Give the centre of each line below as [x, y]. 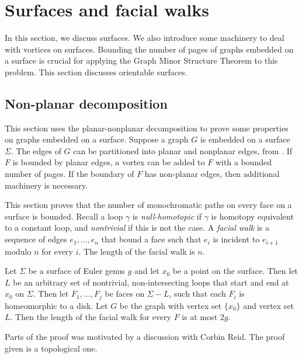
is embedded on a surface [245, 139]
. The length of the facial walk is [137, 251]
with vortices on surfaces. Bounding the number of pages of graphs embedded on [149, 49]
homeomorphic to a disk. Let [56, 305]
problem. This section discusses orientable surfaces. [96, 72]
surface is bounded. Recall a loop [64, 216]
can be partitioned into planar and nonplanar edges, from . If [183, 150]
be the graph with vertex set [171, 305]
